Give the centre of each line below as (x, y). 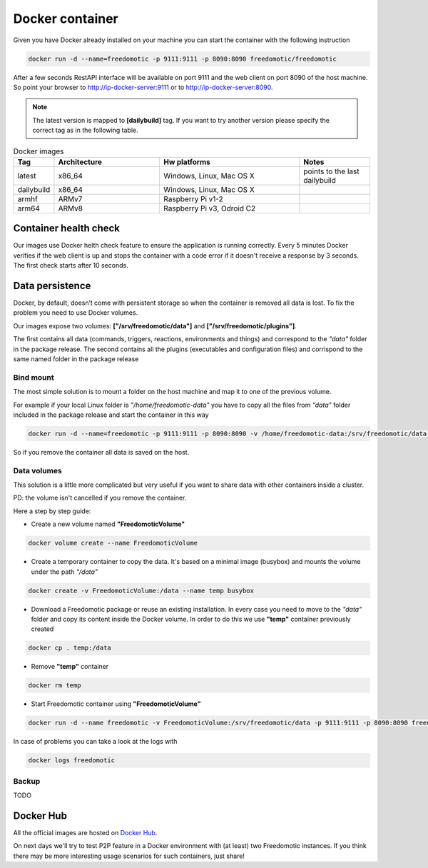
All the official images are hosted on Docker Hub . (85, 832)
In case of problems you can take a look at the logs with (95, 742)
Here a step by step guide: (52, 511)
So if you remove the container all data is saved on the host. (101, 452)
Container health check (67, 228)
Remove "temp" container (70, 667)
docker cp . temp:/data (70, 648)
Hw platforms (187, 162)
